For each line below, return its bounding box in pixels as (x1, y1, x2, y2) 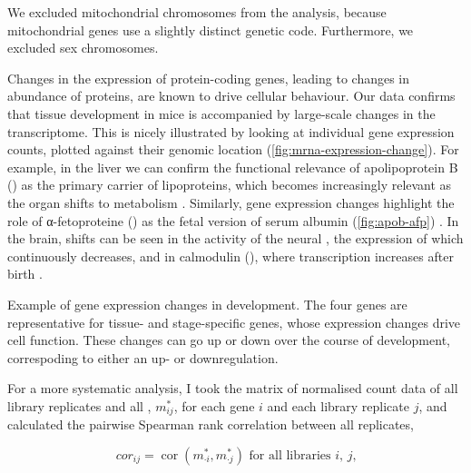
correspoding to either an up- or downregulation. (7, 348, 279, 367)
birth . (7, 264, 43, 283)
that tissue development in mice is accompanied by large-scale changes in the (7, 103, 436, 123)
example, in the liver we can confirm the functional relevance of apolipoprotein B (7, 157, 458, 176)
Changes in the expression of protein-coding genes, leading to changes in (7, 68, 410, 87)
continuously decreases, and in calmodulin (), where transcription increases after (7, 246, 454, 265)
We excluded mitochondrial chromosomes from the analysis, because (7, 3, 387, 21)
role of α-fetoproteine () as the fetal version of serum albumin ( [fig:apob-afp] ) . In (7, 211, 459, 230)
